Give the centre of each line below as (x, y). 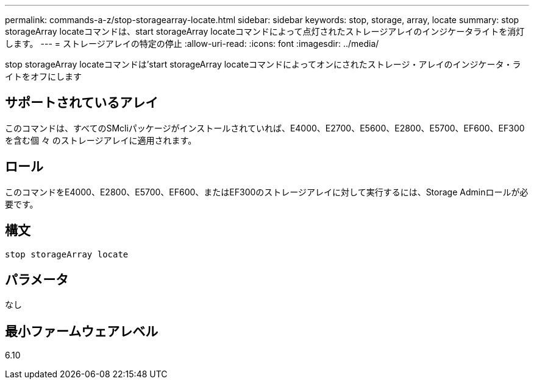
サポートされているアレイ (82, 103)
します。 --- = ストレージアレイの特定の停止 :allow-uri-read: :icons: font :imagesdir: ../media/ (192, 44)
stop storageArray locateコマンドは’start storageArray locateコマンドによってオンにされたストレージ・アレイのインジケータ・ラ (263, 64)
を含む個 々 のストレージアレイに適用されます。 (101, 140)
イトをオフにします (43, 76)
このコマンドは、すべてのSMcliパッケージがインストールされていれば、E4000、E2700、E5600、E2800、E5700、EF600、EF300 (265, 128)
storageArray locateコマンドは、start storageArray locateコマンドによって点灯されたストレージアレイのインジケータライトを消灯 (265, 31)
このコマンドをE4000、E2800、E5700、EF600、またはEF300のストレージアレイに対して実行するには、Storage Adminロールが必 (267, 192)
